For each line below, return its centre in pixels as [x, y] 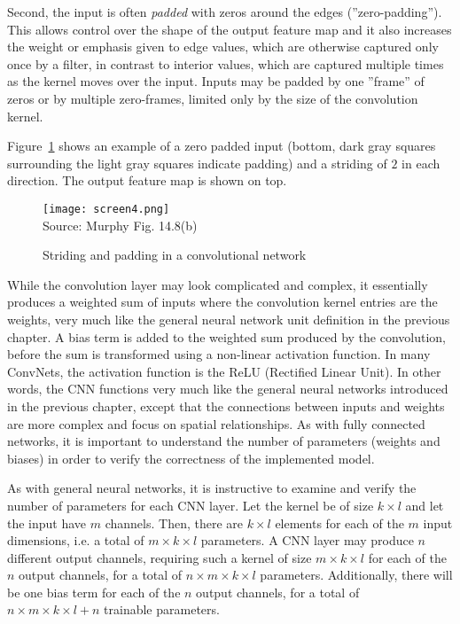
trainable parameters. [162, 609]
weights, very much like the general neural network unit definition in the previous [229, 319]
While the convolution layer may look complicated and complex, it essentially [218, 284]
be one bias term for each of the [94, 592]
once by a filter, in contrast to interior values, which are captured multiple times [226, 63]
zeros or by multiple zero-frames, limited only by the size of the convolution [213, 98]
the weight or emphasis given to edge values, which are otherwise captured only [223, 47]
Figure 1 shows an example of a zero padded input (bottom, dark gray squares [222, 146]
